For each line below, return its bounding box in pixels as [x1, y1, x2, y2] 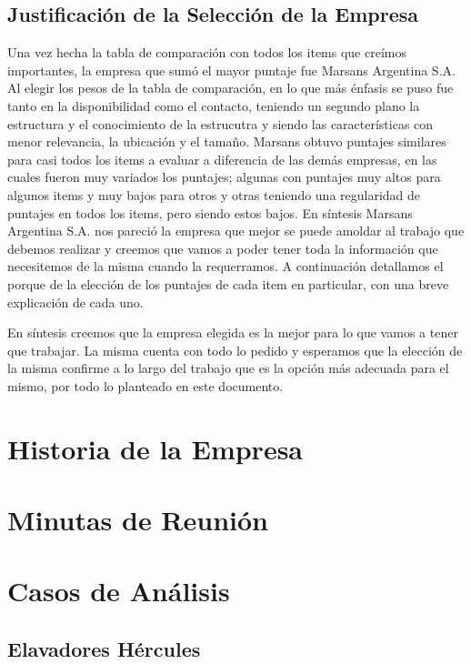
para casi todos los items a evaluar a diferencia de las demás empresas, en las [7, 149, 437, 168]
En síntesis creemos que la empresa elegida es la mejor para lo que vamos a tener [7, 323, 458, 342]
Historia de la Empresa [7, 429, 303, 467]
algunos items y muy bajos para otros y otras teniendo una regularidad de [7, 185, 421, 204]
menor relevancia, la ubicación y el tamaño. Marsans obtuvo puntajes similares [7, 132, 446, 151]
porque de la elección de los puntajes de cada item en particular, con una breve [7, 274, 449, 293]
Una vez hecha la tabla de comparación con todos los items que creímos [7, 43, 406, 62]
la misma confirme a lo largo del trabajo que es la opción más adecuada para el [7, 358, 449, 377]
